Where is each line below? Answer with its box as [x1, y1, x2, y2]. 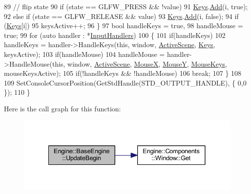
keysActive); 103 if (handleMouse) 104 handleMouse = [4, 49, 165, 59]
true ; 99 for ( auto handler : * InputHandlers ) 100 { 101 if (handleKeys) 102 [4, 30, 226, 40]
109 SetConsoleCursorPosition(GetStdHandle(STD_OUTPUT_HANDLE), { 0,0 [4, 77, 247, 88]
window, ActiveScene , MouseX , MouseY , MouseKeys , [67, 58, 227, 69]
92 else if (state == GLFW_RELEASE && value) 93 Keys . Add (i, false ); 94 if [4, 11, 239, 21]
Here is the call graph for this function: [4, 103, 121, 113]
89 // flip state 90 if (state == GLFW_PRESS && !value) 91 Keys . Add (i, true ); [4, 1, 248, 11]
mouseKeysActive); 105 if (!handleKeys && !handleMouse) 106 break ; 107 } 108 [4, 68, 242, 78]
